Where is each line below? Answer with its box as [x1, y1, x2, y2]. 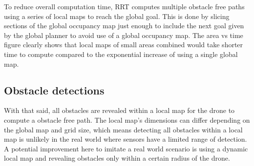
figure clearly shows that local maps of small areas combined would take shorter [4, 39, 243, 50]
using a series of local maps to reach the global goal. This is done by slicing [4, 11, 230, 21]
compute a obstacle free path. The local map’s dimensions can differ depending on [4, 114, 250, 125]
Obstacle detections [4, 82, 105, 97]
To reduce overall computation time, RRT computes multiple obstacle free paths [4, 1, 245, 11]
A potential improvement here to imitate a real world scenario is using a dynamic [4, 143, 248, 153]
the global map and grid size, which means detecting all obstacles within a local [4, 124, 243, 134]
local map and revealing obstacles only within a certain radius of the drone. [4, 153, 230, 163]
